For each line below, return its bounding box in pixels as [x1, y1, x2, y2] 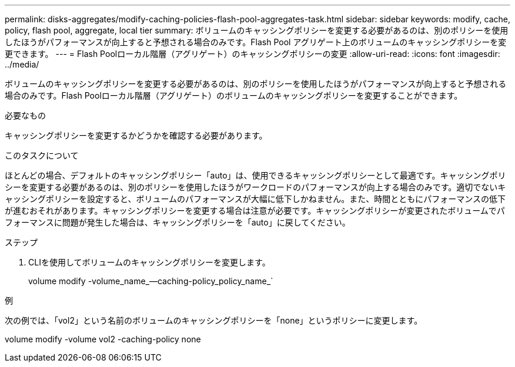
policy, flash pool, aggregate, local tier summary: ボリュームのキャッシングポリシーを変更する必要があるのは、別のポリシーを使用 [5, 25, 509, 35]
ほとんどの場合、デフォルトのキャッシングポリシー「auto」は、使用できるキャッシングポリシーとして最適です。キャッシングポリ [5, 170, 506, 180]
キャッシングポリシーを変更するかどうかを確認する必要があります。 [5, 130, 267, 140]
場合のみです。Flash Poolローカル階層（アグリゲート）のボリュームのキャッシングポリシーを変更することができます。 [5, 90, 463, 100]
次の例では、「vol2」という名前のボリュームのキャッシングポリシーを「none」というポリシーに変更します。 [5, 315, 423, 325]
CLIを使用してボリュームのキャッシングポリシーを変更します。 [28, 257, 270, 267]
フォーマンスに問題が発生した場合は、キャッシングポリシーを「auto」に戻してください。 [5, 217, 350, 227]
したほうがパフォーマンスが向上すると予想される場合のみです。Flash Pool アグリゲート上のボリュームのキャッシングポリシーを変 [5, 37, 507, 47]
